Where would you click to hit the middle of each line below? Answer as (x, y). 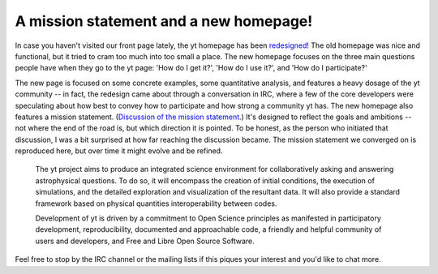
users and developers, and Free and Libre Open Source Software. (145, 241)
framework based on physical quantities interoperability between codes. (156, 203)
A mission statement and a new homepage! (164, 21)
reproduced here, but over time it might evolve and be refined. (119, 151)
